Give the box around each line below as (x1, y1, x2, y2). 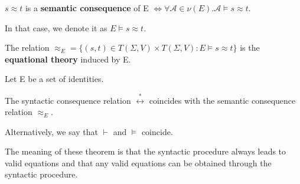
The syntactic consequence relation (5, 94, 131, 106)
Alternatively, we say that (5, 125, 99, 137)
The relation (5, 41, 50, 54)
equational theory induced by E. (5, 52, 131, 65)
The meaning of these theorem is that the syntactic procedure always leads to (5, 145, 286, 157)
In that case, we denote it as (5, 21, 107, 34)
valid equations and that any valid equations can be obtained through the (5, 156, 272, 169)
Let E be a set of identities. (5, 73, 104, 85)
